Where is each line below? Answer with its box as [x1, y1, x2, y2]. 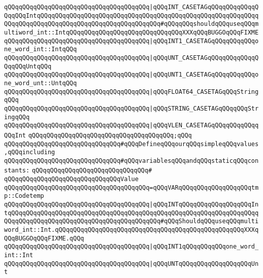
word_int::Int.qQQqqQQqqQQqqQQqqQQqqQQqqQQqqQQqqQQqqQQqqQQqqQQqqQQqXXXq [4, 226, 259, 234]
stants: [4, 167, 30, 175]
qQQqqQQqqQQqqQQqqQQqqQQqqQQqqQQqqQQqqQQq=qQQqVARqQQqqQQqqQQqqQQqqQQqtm [4, 184, 259, 191]
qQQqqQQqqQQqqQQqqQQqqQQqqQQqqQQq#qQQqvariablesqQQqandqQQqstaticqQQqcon [4, 157, 259, 164]
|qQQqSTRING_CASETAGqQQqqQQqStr [149, 105, 259, 112]
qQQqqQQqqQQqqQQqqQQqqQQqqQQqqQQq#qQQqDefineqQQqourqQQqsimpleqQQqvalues [4, 140, 259, 148]
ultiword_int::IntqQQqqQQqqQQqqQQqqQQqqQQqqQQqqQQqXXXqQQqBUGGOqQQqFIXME [4, 28, 259, 36]
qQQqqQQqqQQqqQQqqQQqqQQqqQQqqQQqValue [4, 176, 139, 183]
